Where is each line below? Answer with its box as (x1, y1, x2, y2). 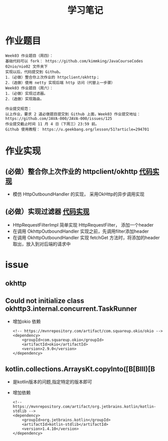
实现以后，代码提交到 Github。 (5, 69, 63, 74)
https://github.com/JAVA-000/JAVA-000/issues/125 (5, 116, 113, 121)
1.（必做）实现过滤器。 (5, 91, 48, 96)
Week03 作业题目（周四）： (5, 53, 54, 58)
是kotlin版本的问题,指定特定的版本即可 (12, 379, 92, 385)
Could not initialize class (5, 296, 85, 305)
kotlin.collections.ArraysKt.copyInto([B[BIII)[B (5, 364, 155, 373)
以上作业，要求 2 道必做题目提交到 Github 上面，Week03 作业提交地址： (5, 111, 141, 117)
